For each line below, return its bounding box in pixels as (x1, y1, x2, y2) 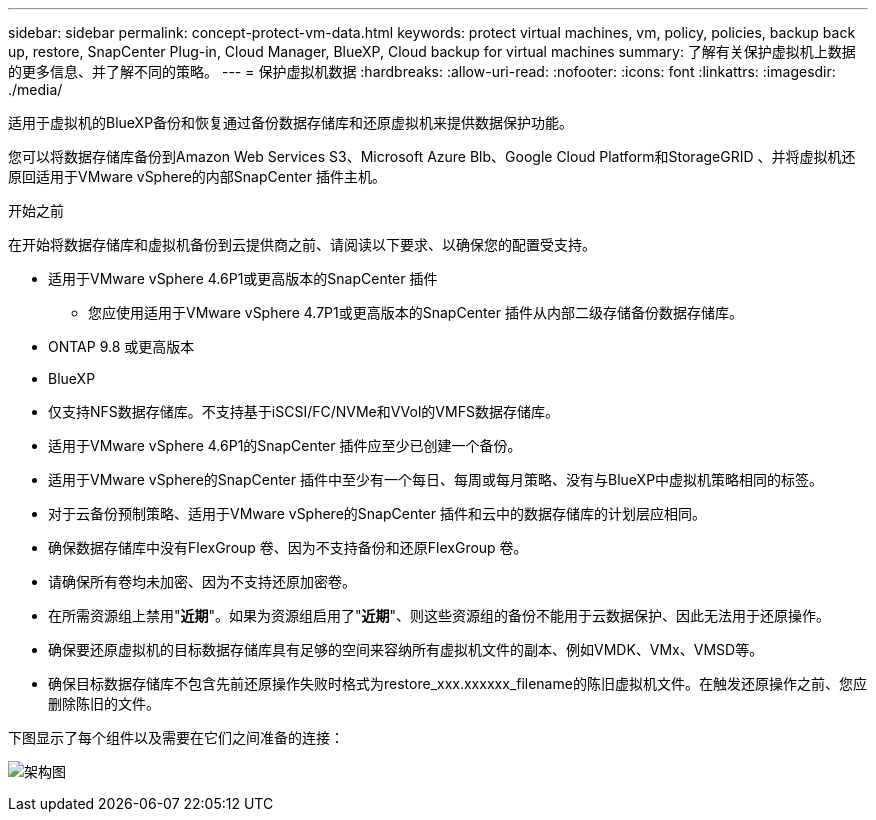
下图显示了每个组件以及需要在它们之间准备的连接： (8, 729, 344, 746)
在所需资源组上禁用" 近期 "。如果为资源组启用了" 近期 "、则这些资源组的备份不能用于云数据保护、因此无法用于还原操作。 (48, 607, 831, 624)
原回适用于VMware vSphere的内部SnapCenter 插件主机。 (8, 168, 386, 185)
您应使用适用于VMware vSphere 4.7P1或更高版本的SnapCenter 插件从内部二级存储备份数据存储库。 (88, 304, 743, 321)
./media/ (8, 81, 63, 98)
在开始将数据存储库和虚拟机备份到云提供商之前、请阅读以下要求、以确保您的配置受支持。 (8, 236, 596, 253)
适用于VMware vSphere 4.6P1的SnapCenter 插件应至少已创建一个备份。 (48, 437, 522, 454)
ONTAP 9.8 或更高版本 (48, 338, 195, 355)
